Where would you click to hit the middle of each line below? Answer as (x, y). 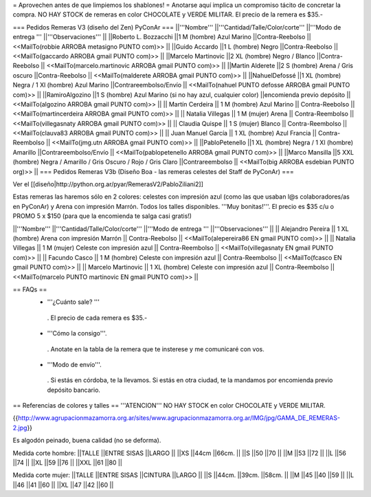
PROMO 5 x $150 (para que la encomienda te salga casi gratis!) (102, 216)
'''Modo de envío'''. (75, 364)
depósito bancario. (74, 390)
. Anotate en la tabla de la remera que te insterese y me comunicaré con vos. (156, 349)
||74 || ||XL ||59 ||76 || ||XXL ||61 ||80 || (68, 463)
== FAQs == (30, 289)
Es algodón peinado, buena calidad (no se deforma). (87, 441)
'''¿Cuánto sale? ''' (73, 302)
